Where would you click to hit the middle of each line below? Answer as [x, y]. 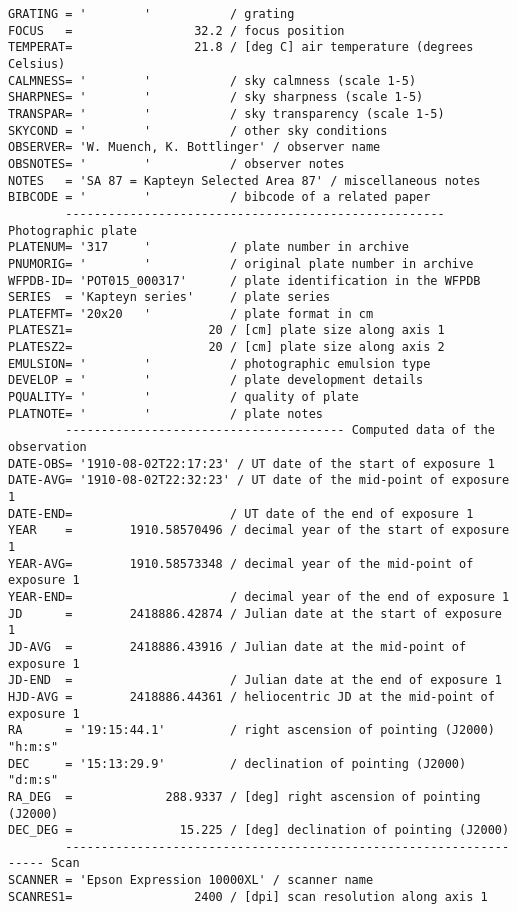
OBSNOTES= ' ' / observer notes [176, 163]
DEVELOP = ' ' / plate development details [216, 380]
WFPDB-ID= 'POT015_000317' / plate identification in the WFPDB [244, 280]
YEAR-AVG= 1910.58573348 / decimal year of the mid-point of [241, 563]
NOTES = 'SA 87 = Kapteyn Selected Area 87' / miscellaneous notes [244, 180]
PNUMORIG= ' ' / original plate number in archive [241, 263]
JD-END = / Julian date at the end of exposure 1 [255, 680]
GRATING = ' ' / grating [151, 14]
